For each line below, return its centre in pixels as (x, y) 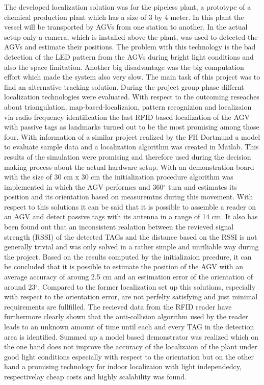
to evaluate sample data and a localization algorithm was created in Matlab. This (131, 147)
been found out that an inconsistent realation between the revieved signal (119, 227)
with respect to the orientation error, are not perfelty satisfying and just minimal (131, 297)
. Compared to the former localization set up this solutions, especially (147, 286)
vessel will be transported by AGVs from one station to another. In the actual (126, 27)
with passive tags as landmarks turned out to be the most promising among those (132, 127)
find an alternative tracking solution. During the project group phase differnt (124, 86)
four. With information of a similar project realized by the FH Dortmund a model (132, 136)
